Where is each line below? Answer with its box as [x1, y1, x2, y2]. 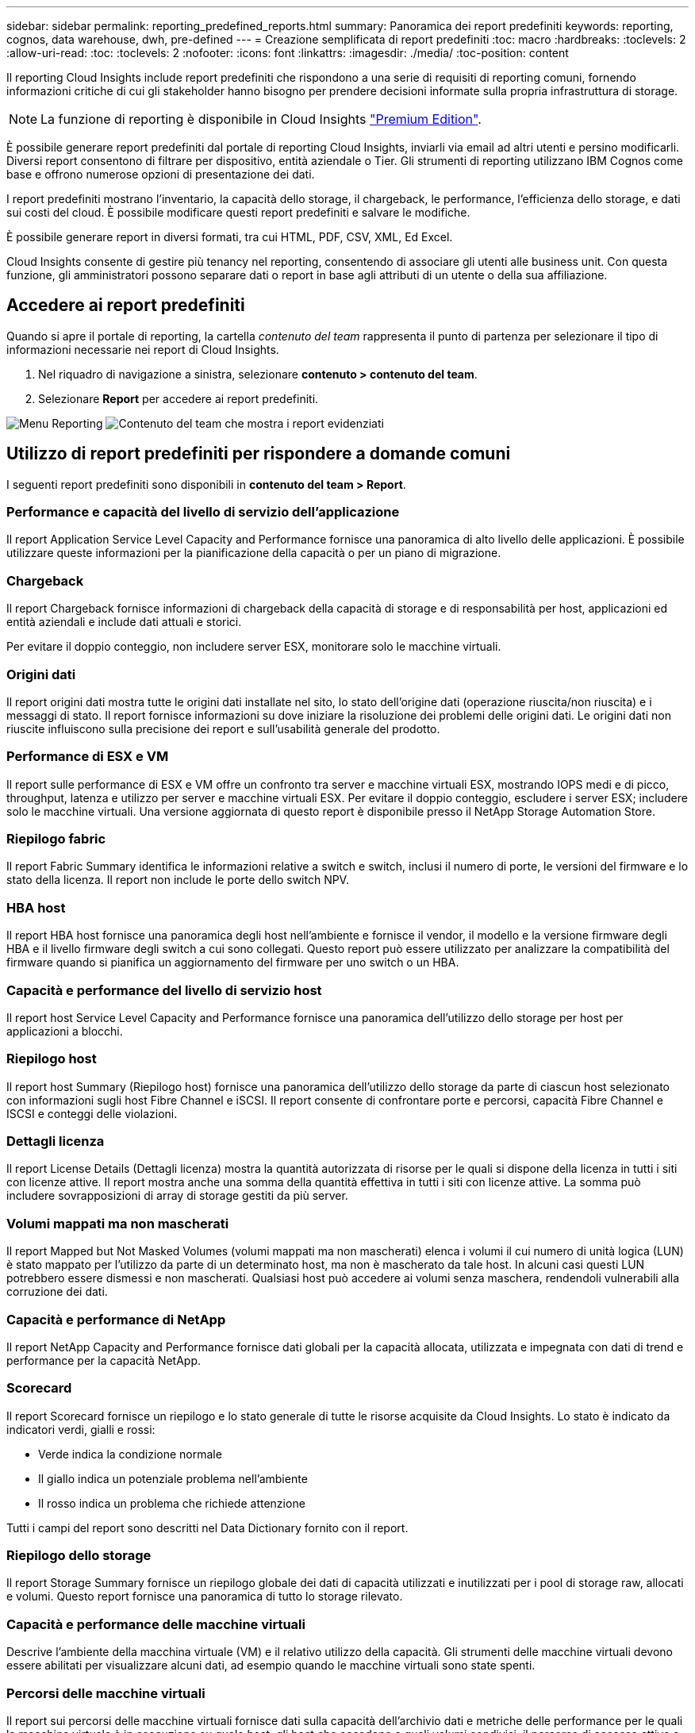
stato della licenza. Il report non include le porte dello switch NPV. [6, 873, 349, 887]
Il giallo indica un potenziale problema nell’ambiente [38, 1471, 308, 1485]
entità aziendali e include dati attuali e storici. [6, 615, 242, 629]
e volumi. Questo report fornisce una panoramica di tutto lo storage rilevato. [6, 1589, 403, 1604]
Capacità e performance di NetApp [6, 1311, 226, 1328]
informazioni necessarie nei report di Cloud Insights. [6, 342, 279, 356]
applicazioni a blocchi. [6, 1024, 123, 1038]
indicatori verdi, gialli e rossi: [6, 1422, 156, 1436]
